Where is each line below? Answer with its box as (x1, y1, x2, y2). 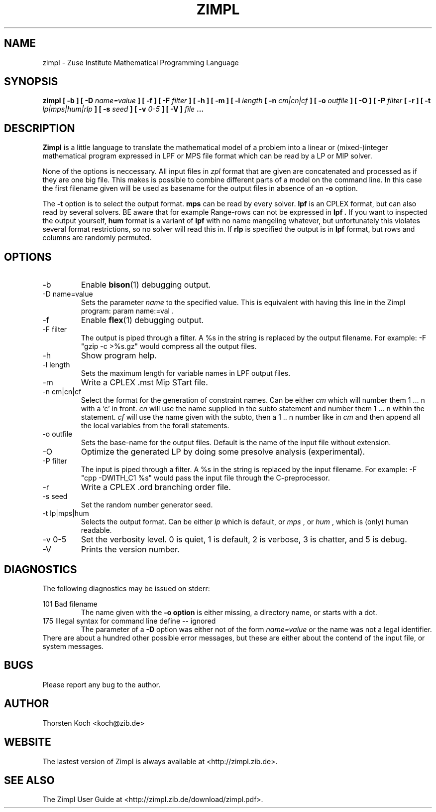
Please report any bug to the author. (42, 680, 161, 689)
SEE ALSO (4, 774, 55, 787)
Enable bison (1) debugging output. (81, 280, 211, 290)
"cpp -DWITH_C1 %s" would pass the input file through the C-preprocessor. (81, 474, 330, 483)
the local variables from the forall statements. (81, 421, 229, 430)
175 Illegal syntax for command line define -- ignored (42, 616, 216, 625)
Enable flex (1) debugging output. (81, 315, 204, 325)
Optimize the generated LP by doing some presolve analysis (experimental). (81, 447, 365, 457)
